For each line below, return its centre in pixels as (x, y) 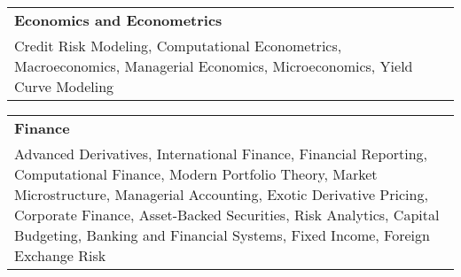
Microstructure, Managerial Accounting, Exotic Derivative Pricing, (221, 194)
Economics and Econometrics (118, 20)
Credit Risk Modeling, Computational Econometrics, (178, 46)
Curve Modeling (64, 86)
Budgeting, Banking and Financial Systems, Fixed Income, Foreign (222, 235)
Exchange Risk (60, 255)
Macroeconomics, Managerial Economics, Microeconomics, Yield (214, 66)
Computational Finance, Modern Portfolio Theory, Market (196, 174)
